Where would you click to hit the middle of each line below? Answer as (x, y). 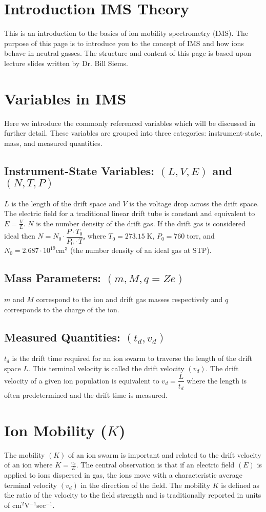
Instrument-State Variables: (79, 170)
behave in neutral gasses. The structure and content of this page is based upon (128, 53)
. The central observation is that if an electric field (155, 465)
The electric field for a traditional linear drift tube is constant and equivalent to (130, 213)
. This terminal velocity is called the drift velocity (106, 368)
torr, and (201, 236)
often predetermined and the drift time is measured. (86, 395)
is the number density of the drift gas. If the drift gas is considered (141, 223)
